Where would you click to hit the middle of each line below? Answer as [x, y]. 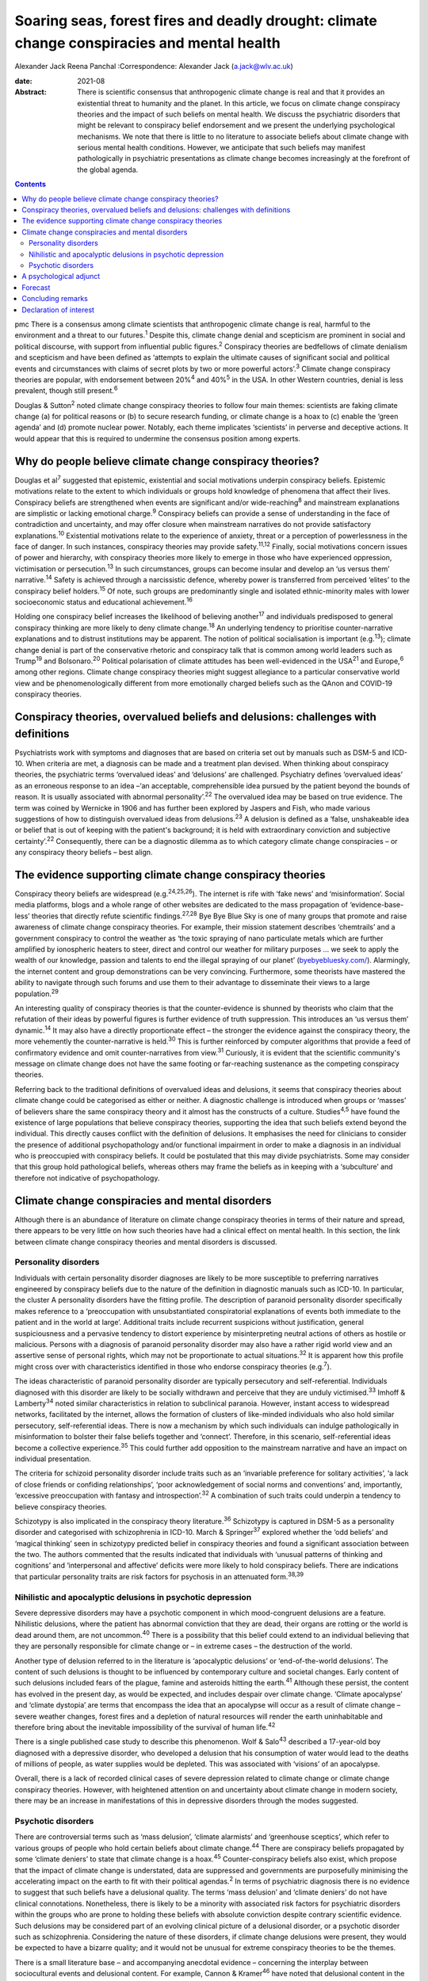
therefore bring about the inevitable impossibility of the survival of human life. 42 [145, 1726]
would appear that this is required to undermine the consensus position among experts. [158, 438]
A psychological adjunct [61, 277]
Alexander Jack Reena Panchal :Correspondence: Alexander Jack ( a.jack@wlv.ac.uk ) [154, 67]
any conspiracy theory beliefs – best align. [84, 853]
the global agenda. [108, 170]
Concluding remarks [55, 299]
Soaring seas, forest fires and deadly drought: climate [196, 21]
